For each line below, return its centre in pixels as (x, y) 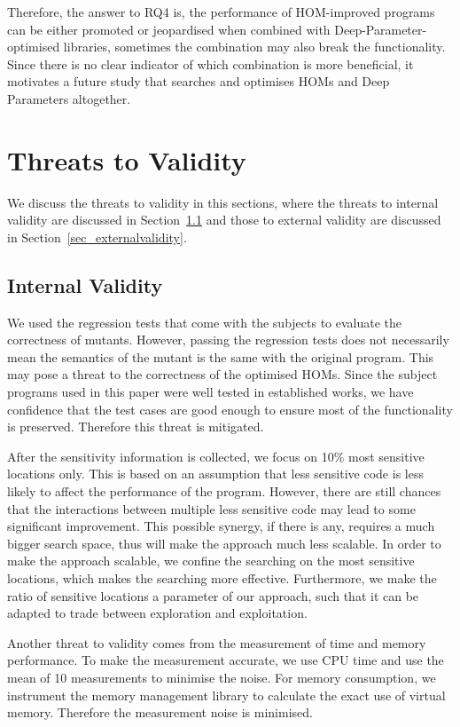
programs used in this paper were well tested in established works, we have (211, 392)
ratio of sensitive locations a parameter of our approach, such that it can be (213, 595)
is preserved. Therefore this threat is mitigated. (136, 427)
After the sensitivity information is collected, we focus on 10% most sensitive (216, 456)
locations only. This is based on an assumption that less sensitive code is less (215, 474)
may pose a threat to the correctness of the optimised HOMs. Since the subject (222, 374)
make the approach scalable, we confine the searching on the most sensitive (211, 561)
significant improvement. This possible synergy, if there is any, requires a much (221, 526)
